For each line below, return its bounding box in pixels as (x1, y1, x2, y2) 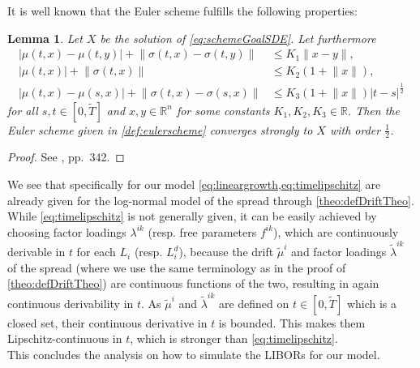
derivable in (7, 243, 66, 260)
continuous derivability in (7, 294, 134, 311)
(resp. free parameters (148, 223, 257, 240)
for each (76, 243, 116, 260)
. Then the (347, 101, 400, 118)
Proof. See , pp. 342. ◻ (7, 148, 125, 165)
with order (329, 121, 381, 138)
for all (7, 101, 38, 118)
